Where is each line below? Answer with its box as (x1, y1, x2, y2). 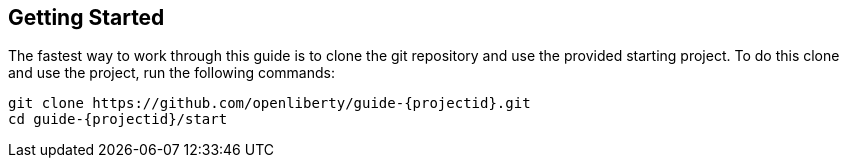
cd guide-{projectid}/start (8, 111, 228, 128)
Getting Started (8, 5, 165, 30)
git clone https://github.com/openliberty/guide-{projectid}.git (8, 95, 531, 112)
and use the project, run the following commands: (8, 64, 335, 82)
